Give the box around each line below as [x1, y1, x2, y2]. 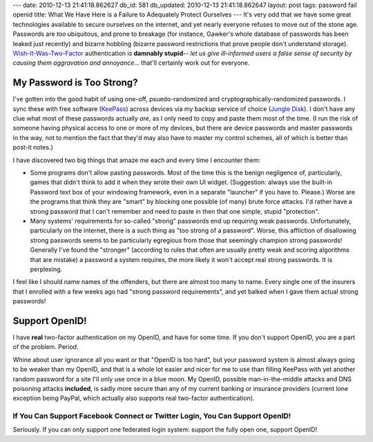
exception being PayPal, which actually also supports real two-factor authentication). [12, 394, 255, 403]
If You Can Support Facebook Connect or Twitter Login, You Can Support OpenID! [12, 411, 291, 421]
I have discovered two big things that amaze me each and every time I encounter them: [12, 156, 261, 164]
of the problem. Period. [12, 343, 79, 351]
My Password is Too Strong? [12, 77, 138, 89]
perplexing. [30, 265, 62, 273]
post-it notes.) [12, 143, 53, 152]
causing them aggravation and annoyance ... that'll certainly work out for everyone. [12, 59, 250, 67]
